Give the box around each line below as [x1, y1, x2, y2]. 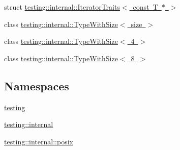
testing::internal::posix [4, 136, 73, 146]
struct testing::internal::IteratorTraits [4, 2, 120, 12]
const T [133, 2, 158, 12]
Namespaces [4, 78, 69, 93]
